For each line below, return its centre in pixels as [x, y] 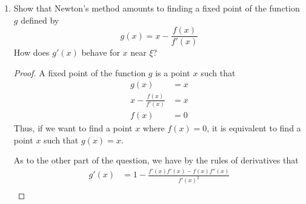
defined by [40, 20]
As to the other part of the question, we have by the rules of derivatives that [156, 160]
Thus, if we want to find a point [73, 128]
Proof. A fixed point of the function [80, 72]
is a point [173, 72]
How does [32, 52]
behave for [101, 52]
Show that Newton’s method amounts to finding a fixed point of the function [157, 8]
